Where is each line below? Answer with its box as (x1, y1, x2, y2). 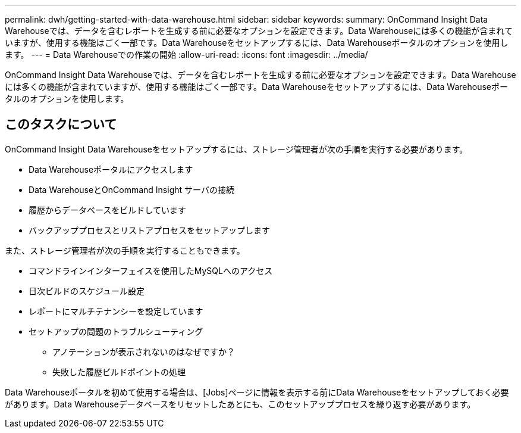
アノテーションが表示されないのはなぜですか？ (52, 346, 235, 357)
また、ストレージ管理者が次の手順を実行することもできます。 (5, 245, 245, 256)
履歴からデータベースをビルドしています (29, 204, 186, 215)
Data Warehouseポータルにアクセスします (29, 164, 193, 175)
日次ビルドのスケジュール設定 (29, 285, 145, 296)
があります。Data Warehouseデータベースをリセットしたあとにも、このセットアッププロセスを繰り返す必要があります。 (5, 398, 476, 409)
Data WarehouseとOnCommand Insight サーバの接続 (29, 184, 234, 195)
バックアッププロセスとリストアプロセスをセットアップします (29, 225, 270, 235)
